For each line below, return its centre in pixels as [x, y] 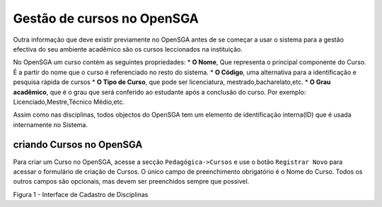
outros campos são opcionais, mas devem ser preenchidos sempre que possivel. [131, 182]
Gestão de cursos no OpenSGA [106, 18]
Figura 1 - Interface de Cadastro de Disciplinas [81, 194]
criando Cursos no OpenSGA [78, 145]
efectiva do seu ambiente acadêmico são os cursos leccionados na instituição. [128, 49]
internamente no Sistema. [51, 124]
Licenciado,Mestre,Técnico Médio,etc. [69, 102]
